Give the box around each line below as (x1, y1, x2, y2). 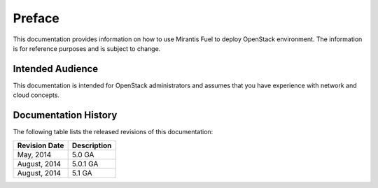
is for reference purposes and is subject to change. (13, 44, 161, 52)
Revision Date (17, 140, 64, 150)
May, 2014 (17, 150, 52, 159)
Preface (13, 10, 59, 26)
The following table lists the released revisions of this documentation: (13, 128, 213, 136)
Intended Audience (13, 63, 99, 75)
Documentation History (13, 109, 118, 122)
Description (71, 140, 112, 150)
